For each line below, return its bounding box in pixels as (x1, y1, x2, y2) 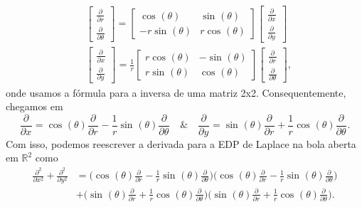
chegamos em (6, 99, 63, 114)
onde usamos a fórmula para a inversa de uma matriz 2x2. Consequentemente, (6, 85, 346, 100)
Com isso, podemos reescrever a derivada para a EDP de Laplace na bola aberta (6, 136, 356, 151)
